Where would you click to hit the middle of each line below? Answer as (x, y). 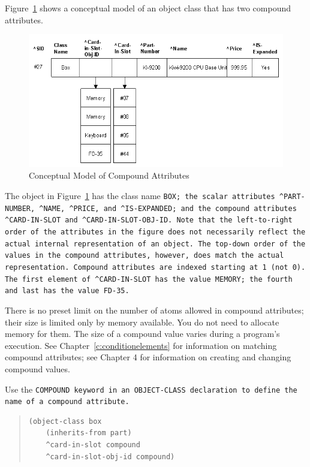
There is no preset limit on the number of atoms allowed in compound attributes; (154, 310)
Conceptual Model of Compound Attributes (109, 175)
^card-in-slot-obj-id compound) (110, 457)
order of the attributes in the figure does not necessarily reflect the (155, 232)
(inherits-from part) (89, 433)
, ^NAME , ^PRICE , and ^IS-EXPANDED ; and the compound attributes (163, 208)
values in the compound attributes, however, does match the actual (145, 256)
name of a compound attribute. (67, 402)
